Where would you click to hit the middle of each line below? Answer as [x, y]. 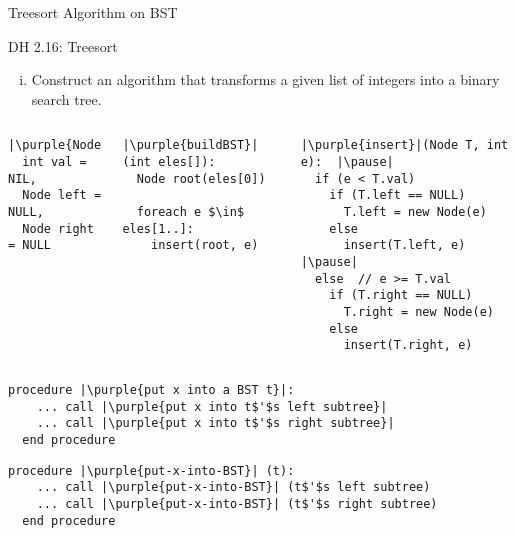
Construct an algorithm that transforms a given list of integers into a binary [265, 79]
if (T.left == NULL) [397, 195]
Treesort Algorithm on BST [93, 12]
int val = [54, 162]
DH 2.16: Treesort [63, 45]
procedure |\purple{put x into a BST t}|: [151, 389]
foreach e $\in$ [190, 212]
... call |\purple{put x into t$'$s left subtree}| [212, 406]
